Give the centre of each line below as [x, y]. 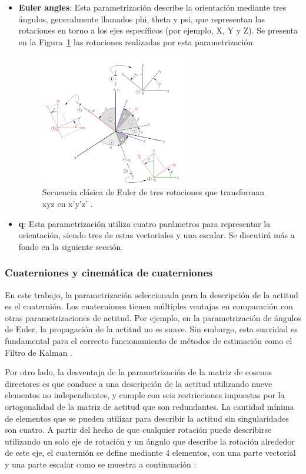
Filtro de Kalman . [39, 352]
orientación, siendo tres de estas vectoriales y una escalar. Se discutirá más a [157, 235]
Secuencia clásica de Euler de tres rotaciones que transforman [153, 192]
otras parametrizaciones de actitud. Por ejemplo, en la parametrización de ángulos [153, 317]
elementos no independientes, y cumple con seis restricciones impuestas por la [145, 395]
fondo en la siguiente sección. [71, 246]
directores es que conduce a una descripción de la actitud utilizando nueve [139, 383]
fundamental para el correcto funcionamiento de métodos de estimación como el [149, 341]
